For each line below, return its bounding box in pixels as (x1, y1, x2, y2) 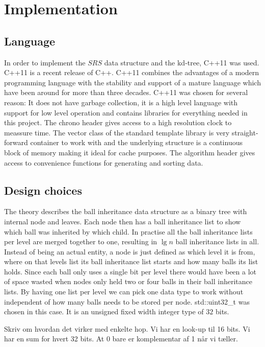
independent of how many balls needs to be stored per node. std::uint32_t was (4, 296, 250, 307)
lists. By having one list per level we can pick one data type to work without (4, 286, 244, 297)
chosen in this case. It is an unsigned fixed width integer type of (4, 306, 204, 317)
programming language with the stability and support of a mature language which (4, 77, 261, 87)
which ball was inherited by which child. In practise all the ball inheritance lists (4, 226, 253, 237)
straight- (231, 127, 258, 137)
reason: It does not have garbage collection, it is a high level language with (4, 97, 238, 107)
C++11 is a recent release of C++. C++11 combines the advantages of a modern (4, 67, 259, 78)
